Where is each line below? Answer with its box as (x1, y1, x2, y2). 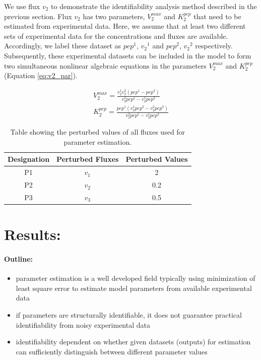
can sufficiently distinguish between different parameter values (16, 346, 208, 356)
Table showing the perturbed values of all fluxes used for (10, 127, 185, 137)
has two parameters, (83, 11, 145, 21)
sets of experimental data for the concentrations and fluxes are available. (4, 30, 228, 41)
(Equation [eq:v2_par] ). (4, 70, 78, 81)
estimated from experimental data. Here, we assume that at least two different (4, 21, 246, 31)
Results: (4, 224, 61, 245)
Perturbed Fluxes (56, 154, 119, 164)
